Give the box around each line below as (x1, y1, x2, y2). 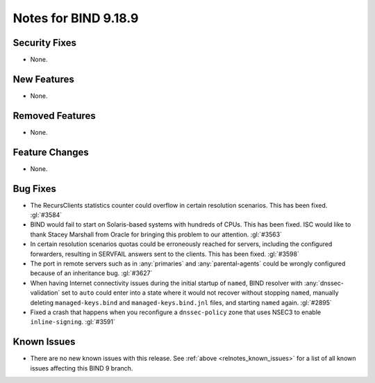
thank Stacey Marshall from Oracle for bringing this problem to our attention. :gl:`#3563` (30, 230, 283, 238)
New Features (12, 73, 74, 85)
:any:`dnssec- (304, 279, 344, 287)
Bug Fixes (12, 183, 57, 195)
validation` (30, 288, 60, 297)
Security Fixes (12, 37, 76, 49)
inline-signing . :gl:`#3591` (30, 318, 116, 326)
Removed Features (12, 110, 97, 122)
